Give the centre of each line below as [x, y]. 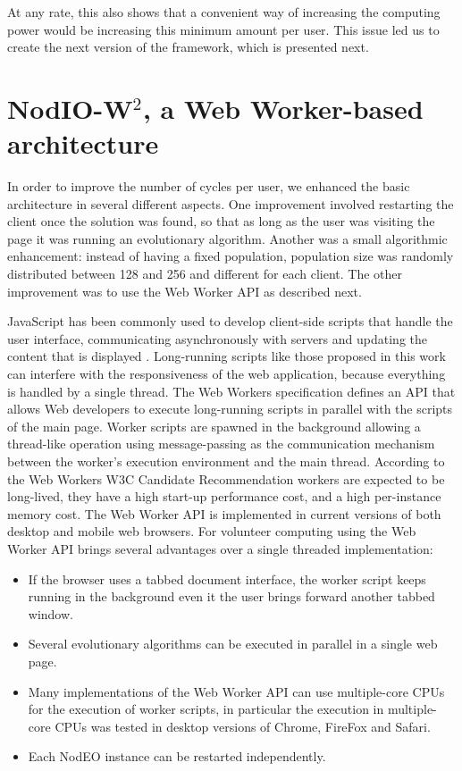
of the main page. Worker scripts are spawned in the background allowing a [214, 426]
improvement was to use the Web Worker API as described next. [185, 291]
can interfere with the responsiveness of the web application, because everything [227, 374]
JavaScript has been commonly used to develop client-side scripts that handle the [230, 321]
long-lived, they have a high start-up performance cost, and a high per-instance [224, 496]
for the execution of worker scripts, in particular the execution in [206, 709]
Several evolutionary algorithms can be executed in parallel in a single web [233, 644]
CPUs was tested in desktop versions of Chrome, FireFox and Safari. [243, 726]
